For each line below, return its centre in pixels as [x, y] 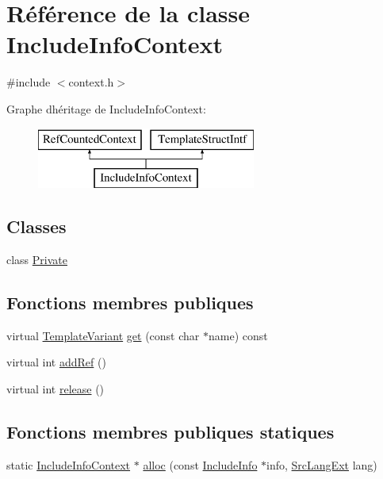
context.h [91, 82]
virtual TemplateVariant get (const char [103, 335]
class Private [37, 259]
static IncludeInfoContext [69, 464]
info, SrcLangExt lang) [322, 464]
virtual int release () [56, 388]
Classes [36, 226]
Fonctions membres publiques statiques [170, 431]
